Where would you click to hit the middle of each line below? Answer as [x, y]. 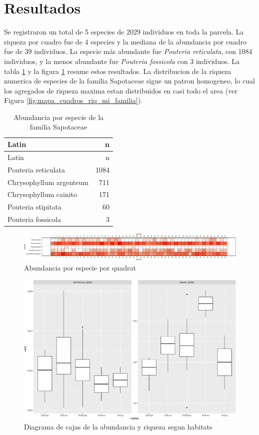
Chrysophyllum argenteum [48, 182]
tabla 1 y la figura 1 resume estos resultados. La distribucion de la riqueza [118, 71]
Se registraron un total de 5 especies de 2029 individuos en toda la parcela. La [124, 32]
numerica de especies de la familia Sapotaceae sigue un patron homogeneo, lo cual [129, 81]
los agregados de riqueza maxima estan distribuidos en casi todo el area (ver [121, 90]
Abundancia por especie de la [58, 117]
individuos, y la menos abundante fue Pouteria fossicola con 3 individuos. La [122, 61]
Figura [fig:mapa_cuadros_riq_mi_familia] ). [73, 100]
